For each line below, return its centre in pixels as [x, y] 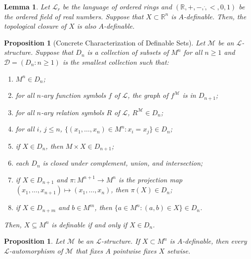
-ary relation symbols [73, 112]
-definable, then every [215, 241]
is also [86, 26]
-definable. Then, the [215, 16]
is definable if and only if [89, 224]
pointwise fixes [135, 250]
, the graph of [148, 95]
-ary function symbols [74, 95]
